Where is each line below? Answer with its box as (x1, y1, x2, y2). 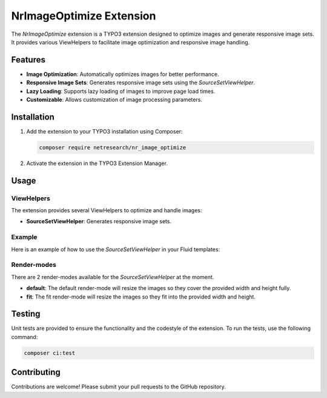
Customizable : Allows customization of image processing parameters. (26, 96, 203, 103)
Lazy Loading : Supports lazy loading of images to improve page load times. (26, 87, 216, 95)
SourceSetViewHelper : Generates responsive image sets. (26, 218, 172, 225)
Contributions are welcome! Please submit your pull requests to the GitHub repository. (11, 383, 226, 391)
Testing (11, 309, 41, 319)
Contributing (11, 367, 61, 377)
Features (11, 55, 45, 65)
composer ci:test (24, 349, 76, 356)
